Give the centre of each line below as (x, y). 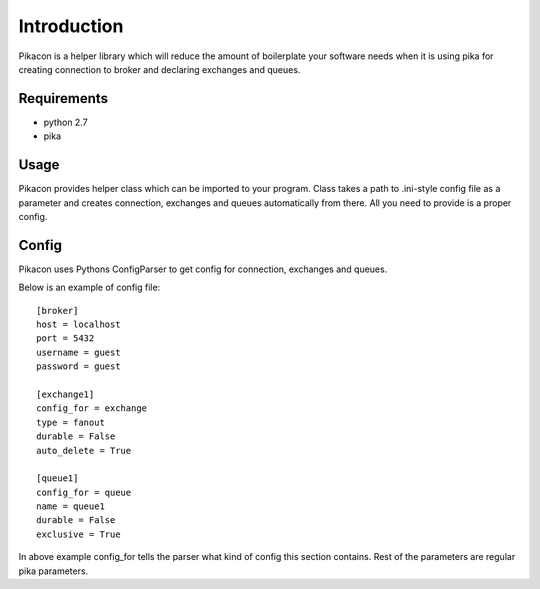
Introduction (71, 26)
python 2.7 (66, 122)
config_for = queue (84, 492)
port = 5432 (65, 338)
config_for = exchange (92, 408)
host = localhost (78, 324)
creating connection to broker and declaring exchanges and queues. (159, 69)
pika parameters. (53, 571)
